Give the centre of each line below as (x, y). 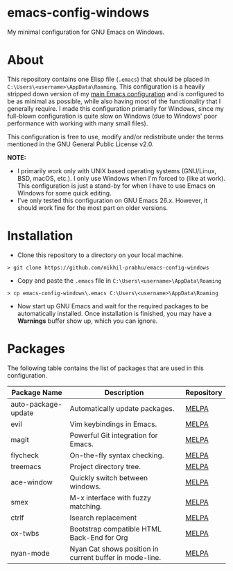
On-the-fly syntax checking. (117, 455)
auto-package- (36, 404)
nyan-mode (30, 553)
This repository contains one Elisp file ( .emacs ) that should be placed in (109, 79)
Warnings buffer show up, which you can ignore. (87, 321)
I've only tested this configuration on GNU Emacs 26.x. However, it (112, 200)
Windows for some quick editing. (64, 193)
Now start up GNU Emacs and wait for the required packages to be (113, 306)
